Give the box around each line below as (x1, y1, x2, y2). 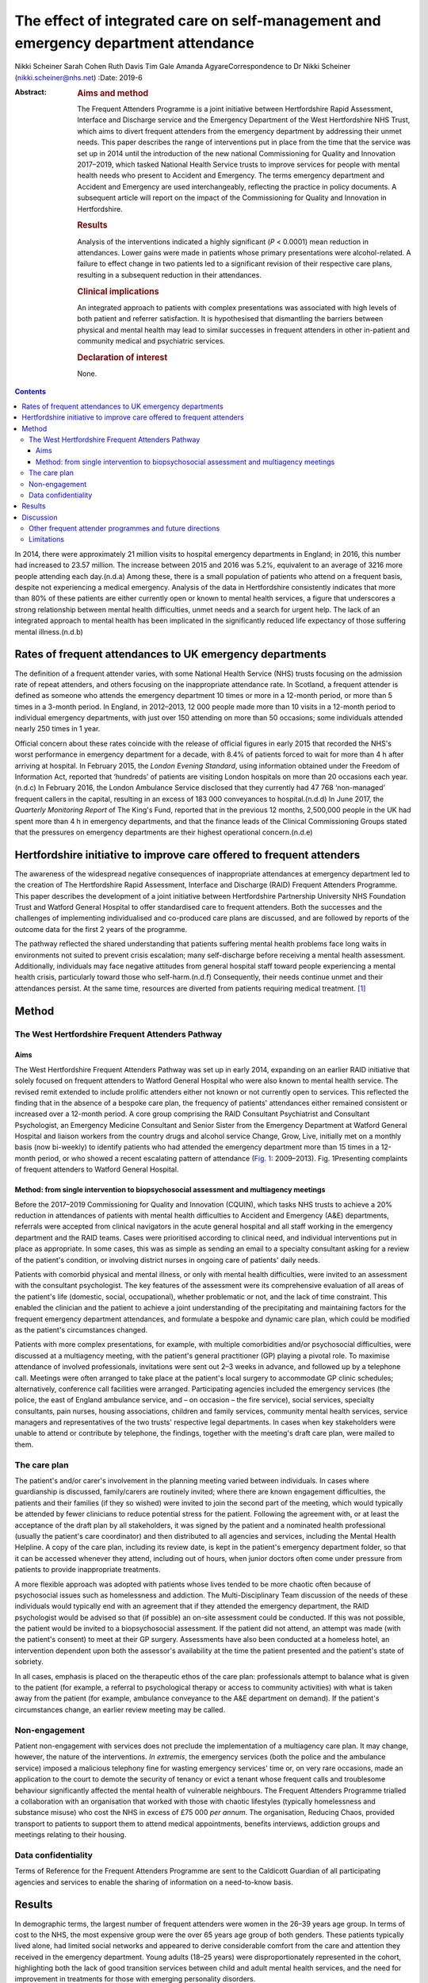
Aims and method (77, 88, 149, 99)
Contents (14, 387, 47, 397)
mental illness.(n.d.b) (14, 627, 83, 636)
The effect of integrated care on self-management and (14, 12, 381, 29)
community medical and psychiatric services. (77, 336, 226, 345)
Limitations (29, 535, 65, 544)
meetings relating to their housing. (14, 1830, 127, 1839)
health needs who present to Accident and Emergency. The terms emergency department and (77, 171, 384, 180)
